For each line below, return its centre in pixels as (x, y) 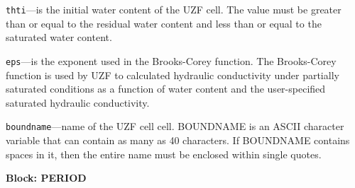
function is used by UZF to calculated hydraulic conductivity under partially (173, 75)
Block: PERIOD (46, 178)
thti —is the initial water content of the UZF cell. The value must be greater (174, 9)
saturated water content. (59, 37)
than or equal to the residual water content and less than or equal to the (164, 23)
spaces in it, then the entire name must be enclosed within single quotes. (164, 154)
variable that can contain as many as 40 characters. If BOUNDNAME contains (178, 140)
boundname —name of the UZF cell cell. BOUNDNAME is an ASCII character (175, 126)
